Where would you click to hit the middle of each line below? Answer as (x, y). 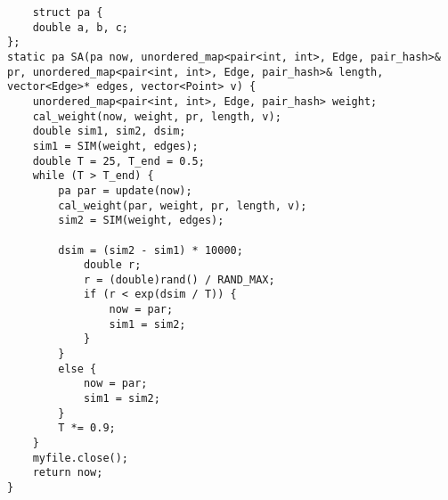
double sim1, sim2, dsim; (109, 131)
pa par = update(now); (125, 190)
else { (77, 369)
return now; (68, 473)
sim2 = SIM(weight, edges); (141, 221)
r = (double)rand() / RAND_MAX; (179, 279)
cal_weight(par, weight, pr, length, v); (183, 205)
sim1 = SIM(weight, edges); (115, 146)
